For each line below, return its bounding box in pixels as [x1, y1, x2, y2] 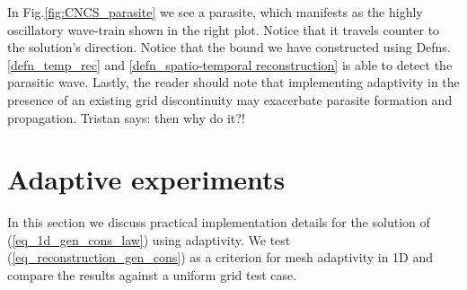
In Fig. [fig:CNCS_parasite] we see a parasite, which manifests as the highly [7, 3, 423, 21]
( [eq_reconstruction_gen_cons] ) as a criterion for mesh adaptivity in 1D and [7, 248, 434, 267]
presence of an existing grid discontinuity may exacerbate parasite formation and [7, 90, 453, 109]
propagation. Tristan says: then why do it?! [7, 108, 245, 127]
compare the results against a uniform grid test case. [7, 266, 297, 285]
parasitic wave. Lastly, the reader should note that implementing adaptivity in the [7, 73, 460, 92]
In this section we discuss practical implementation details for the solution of [7, 213, 430, 232]
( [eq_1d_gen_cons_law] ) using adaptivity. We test [7, 230, 291, 249]
